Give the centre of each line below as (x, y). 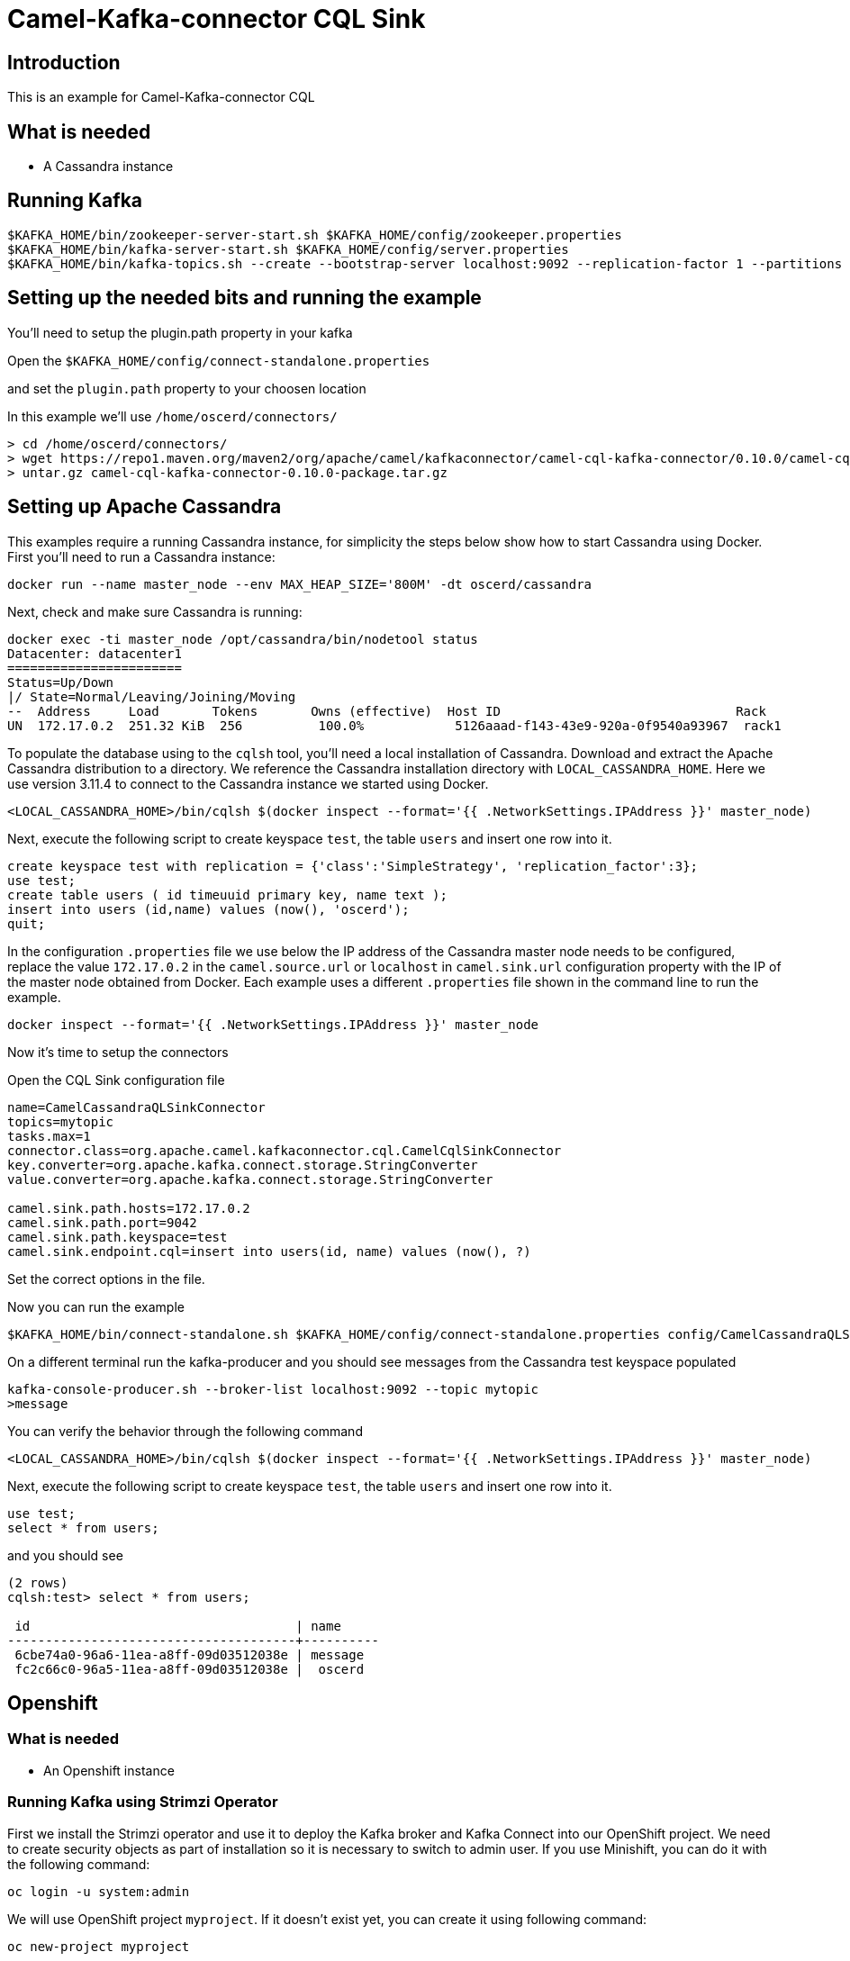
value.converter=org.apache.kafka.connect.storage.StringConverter (250, 1179)
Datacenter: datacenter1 (95, 653)
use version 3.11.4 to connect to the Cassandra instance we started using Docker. (248, 783)
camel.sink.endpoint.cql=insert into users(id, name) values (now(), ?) (269, 1251)
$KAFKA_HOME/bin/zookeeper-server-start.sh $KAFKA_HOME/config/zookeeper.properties (315, 235)
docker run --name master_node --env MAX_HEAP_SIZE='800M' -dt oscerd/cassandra (300, 584)
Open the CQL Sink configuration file (116, 1080)
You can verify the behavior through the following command (185, 1431)
